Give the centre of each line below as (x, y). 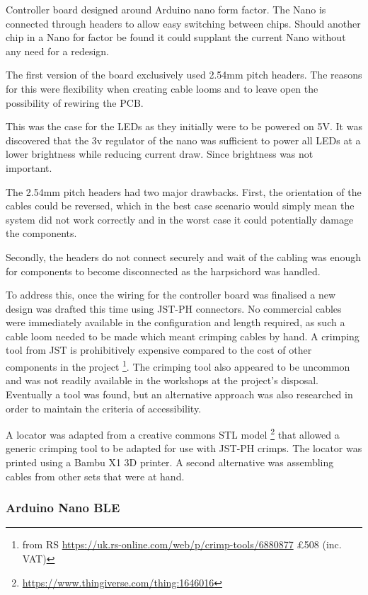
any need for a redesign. (57, 51)
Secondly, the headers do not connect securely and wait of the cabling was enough (183, 256)
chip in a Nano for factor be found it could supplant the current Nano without (176, 37)
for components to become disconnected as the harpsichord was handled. (163, 271)
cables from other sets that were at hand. (95, 476)
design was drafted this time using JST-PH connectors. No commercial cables (174, 308)
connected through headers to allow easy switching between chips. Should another (183, 23)
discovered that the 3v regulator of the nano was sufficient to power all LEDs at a (183, 140)
